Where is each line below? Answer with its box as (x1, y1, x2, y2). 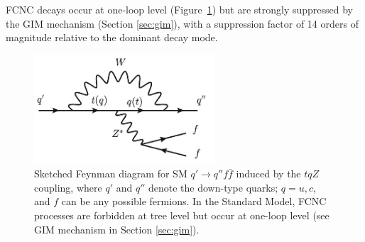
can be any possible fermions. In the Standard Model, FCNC (61, 194, 327, 209)
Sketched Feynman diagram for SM (34, 166, 187, 181)
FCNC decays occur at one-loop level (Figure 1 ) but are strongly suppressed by (6, 2, 354, 16)
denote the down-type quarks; (148, 180, 278, 194)
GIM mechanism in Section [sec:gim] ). (34, 221, 200, 236)
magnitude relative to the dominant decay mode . (6, 30, 218, 45)
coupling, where (34, 180, 102, 194)
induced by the (236, 166, 301, 181)
